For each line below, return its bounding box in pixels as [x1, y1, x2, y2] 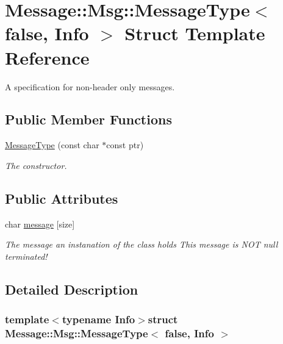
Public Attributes [5, 188, 118, 207]
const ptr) [106, 138, 144, 151]
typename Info [62, 312, 135, 327]
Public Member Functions [5, 110, 172, 129]
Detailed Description [5, 279, 138, 298]
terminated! [5, 249, 48, 262]
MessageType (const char [5, 138, 99, 151]
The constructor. [5, 159, 67, 171]
